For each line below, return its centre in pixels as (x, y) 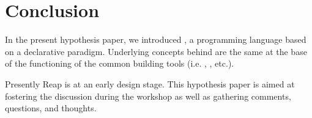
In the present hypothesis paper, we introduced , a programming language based (156, 39)
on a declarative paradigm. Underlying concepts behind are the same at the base (156, 51)
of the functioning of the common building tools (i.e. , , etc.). (120, 63)
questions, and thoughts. (51, 108)
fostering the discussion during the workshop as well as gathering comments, (148, 96)
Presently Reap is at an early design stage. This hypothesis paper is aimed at (150, 83)
